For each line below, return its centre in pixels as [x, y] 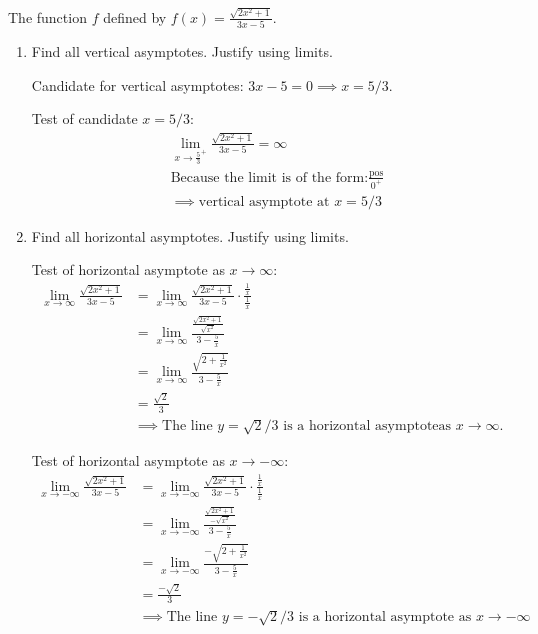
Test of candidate [84, 118]
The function [47, 16]
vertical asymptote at [264, 201]
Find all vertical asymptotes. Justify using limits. [182, 51]
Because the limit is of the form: [269, 177]
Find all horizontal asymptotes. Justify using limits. [190, 235]
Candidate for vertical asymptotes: [137, 84]
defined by [135, 16]
